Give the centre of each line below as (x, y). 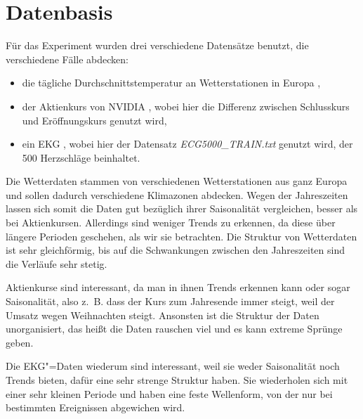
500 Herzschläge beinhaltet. (81, 157)
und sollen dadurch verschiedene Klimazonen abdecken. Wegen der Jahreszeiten (177, 194)
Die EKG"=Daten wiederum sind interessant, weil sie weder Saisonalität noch (173, 366)
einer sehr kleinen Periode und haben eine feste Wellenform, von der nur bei (169, 393)
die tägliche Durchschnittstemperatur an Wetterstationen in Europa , (171, 83)
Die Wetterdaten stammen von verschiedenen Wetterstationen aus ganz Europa (177, 181)
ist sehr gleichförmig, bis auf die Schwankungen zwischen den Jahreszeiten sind (175, 250)
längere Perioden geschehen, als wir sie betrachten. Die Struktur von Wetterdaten (181, 236)
